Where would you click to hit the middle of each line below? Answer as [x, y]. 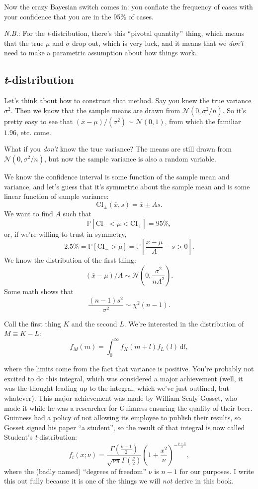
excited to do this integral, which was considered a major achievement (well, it [124, 378]
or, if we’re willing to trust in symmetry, [65, 234]
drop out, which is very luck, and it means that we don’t [158, 43]
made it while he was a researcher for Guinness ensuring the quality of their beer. [128, 407]
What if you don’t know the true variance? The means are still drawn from [118, 149]
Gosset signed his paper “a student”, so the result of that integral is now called [125, 427]
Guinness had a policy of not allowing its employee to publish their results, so [123, 417]
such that [77, 214]
